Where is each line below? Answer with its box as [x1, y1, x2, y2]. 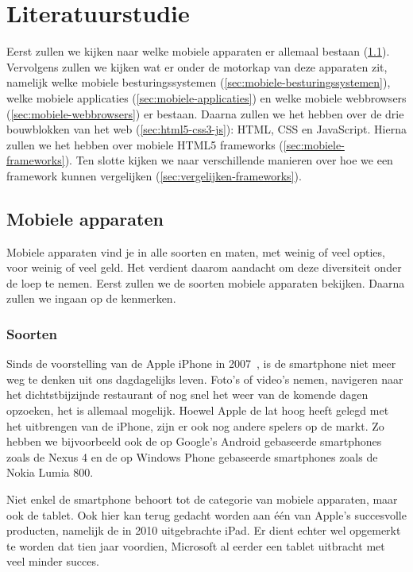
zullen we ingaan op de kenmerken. [6, 290, 176, 307]
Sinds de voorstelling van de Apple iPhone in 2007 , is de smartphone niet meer [6, 355, 396, 372]
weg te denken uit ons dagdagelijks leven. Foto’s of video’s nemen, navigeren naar [6, 370, 403, 387]
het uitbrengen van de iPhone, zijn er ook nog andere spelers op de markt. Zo [6, 417, 384, 434]
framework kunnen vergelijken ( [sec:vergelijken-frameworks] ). [6, 167, 302, 184]
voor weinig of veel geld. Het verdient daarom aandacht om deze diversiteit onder [6, 259, 402, 276]
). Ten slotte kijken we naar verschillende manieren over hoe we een [64, 152, 393, 168]
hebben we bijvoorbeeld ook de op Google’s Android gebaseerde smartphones [6, 433, 382, 450]
